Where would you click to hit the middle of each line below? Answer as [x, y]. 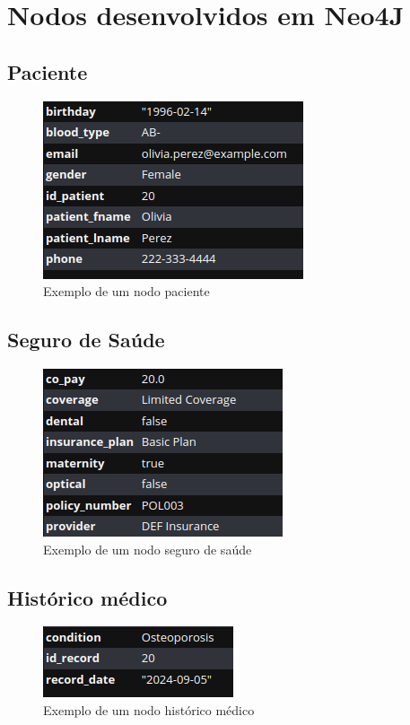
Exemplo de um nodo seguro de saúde [148, 549]
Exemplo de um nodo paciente [126, 291]
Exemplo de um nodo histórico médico [149, 709]
